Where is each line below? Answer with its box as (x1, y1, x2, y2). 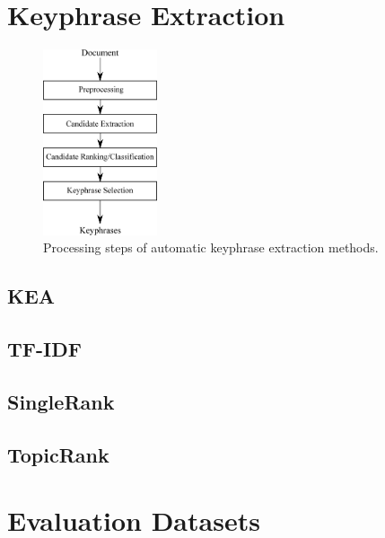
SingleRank (7, 387, 115, 415)
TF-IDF (7, 335, 82, 363)
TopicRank (7, 440, 109, 468)
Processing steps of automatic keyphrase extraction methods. (43, 238, 379, 257)
